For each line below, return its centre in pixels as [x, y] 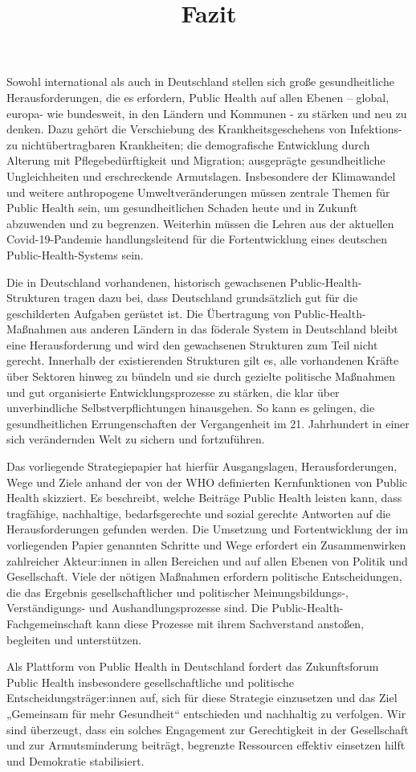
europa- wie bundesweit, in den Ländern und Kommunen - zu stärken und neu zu [207, 113]
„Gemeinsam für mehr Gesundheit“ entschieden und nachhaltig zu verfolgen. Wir [206, 713]
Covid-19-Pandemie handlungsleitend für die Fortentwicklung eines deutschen [197, 239]
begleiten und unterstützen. [74, 639]
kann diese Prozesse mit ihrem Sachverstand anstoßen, [230, 623]
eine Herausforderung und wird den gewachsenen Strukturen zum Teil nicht [192, 344]
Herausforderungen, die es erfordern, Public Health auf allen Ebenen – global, [198, 97]
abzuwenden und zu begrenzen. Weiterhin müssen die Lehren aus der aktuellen [200, 223]
